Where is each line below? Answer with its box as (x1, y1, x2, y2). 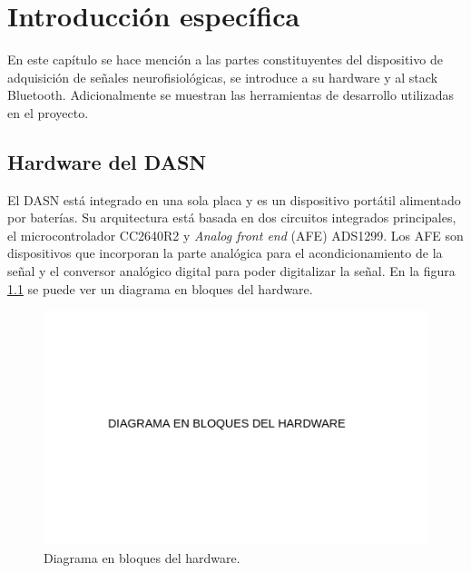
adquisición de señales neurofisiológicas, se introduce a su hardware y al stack (7, 67, 438, 86)
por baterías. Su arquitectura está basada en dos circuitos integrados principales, (7, 208, 456, 227)
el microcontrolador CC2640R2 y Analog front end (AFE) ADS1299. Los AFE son (7, 225, 464, 244)
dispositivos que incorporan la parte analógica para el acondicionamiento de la (7, 243, 443, 262)
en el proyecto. (7, 103, 89, 122)
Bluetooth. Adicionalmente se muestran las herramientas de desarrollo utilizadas (7, 85, 454, 104)
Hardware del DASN (7, 147, 207, 175)
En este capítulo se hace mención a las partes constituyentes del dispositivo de (7, 50, 443, 69)
